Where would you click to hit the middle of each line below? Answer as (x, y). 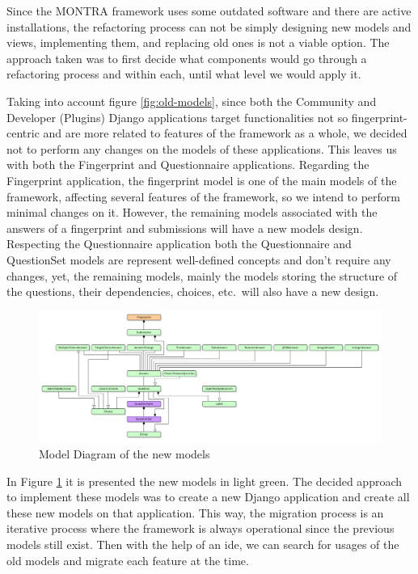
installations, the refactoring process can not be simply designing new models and (209, 26)
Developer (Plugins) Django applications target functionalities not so (177, 117)
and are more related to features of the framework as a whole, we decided (225, 133)
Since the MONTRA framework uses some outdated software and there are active (209, 11)
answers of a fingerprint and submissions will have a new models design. (185, 228)
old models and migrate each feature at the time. (128, 560)
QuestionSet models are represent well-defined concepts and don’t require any (199, 259)
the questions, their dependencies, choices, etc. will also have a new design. (193, 291)
